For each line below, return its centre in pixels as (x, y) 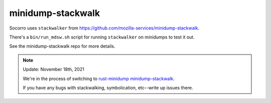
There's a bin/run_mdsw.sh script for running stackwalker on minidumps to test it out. (102, 37)
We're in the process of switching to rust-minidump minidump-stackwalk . (99, 78)
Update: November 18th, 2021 (54, 69)
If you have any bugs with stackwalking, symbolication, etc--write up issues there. (108, 87)
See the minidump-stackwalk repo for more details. (62, 46)
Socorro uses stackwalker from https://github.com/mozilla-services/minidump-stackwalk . (104, 28)
